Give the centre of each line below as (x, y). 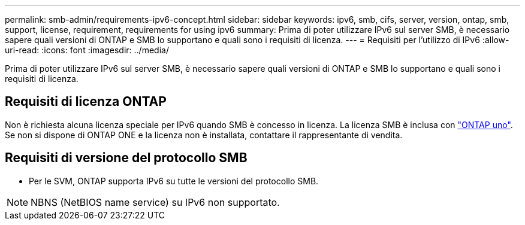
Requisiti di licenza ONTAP (86, 102)
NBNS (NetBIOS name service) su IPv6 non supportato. (155, 202)
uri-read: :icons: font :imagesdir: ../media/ (87, 50)
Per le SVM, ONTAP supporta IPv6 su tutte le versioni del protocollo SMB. (174, 181)
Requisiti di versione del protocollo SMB (126, 158)
